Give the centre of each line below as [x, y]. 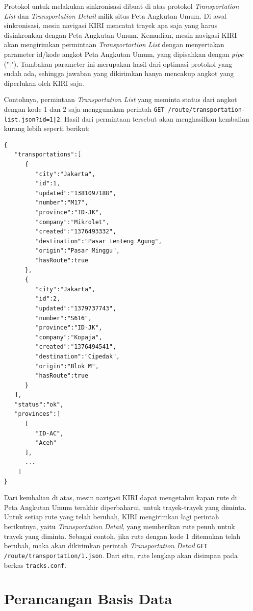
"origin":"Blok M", [67, 366]
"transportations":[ [48, 155]
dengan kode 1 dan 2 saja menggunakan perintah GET [84, 109]
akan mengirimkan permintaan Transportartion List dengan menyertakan [114, 44]
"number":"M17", [62, 203]
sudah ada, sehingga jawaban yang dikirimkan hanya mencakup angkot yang [119, 73]
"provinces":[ [37, 414]
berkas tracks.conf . [35, 565]
